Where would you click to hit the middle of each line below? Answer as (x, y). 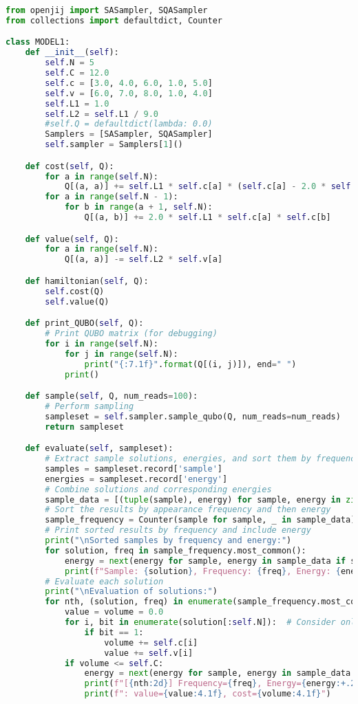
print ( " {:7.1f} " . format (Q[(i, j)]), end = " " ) (190, 364)
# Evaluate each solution (104, 581)
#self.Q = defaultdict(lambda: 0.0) (129, 124)
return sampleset (84, 427)
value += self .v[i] (149, 653)
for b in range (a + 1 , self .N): (138, 207)
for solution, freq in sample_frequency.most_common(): (176, 550)
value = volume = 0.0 (114, 612)
